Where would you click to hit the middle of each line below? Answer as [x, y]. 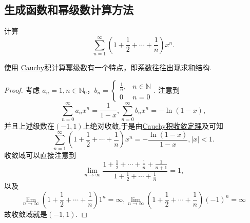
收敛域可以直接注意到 [40, 155]
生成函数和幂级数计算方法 [69, 9]
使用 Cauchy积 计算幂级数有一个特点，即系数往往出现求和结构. [108, 67]
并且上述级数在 [29, 125]
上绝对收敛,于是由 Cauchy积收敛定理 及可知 [153, 125]
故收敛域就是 [26, 214]
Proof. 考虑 [22, 89]
